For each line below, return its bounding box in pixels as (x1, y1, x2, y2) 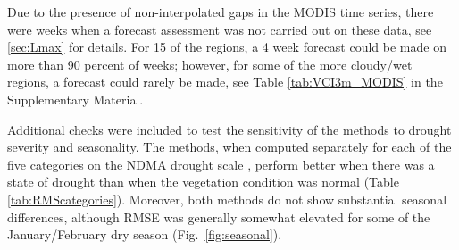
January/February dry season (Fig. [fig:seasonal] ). (7, 225, 282, 244)
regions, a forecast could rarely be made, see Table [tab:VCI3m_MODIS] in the (7, 72, 443, 91)
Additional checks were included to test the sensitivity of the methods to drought (7, 120, 452, 138)
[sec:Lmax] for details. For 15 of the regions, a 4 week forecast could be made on (7, 37, 446, 56)
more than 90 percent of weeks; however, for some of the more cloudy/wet (7, 54, 413, 73)
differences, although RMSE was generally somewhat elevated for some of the (7, 207, 430, 226)
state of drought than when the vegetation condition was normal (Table (7, 172, 399, 191)
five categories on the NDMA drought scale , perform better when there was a (7, 154, 435, 173)
